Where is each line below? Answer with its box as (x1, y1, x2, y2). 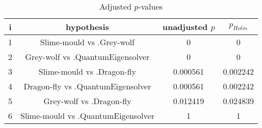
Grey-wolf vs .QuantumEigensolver (25, 51, 150, 62)
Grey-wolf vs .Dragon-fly (43, 95, 132, 107)
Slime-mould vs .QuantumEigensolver (20, 110, 154, 121)
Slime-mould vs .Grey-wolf (40, 36, 135, 48)
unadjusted (162, 21, 208, 33)
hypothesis (65, 21, 109, 33)
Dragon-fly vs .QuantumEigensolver (23, 80, 151, 92)
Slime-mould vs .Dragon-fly (38, 66, 136, 77)
